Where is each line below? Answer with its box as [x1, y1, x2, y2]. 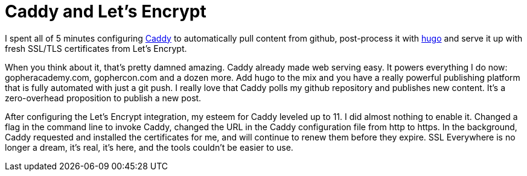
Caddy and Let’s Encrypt [5, 1, 206, 22]
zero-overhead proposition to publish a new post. [5, 92, 202, 103]
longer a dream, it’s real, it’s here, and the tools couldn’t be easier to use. [5, 142, 293, 152]
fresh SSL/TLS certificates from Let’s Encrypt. [5, 43, 187, 54]
